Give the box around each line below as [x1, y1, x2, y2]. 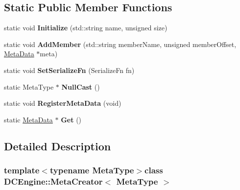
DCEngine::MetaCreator [4, 175, 103, 187]
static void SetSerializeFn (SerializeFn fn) [4, 65, 135, 75]
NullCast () [61, 81, 100, 92]
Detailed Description [4, 138, 111, 153]
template [4, 164, 40, 176]
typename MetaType [49, 164, 134, 176]
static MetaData [4, 114, 53, 124]
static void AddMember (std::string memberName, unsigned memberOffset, [4, 39, 237, 49]
